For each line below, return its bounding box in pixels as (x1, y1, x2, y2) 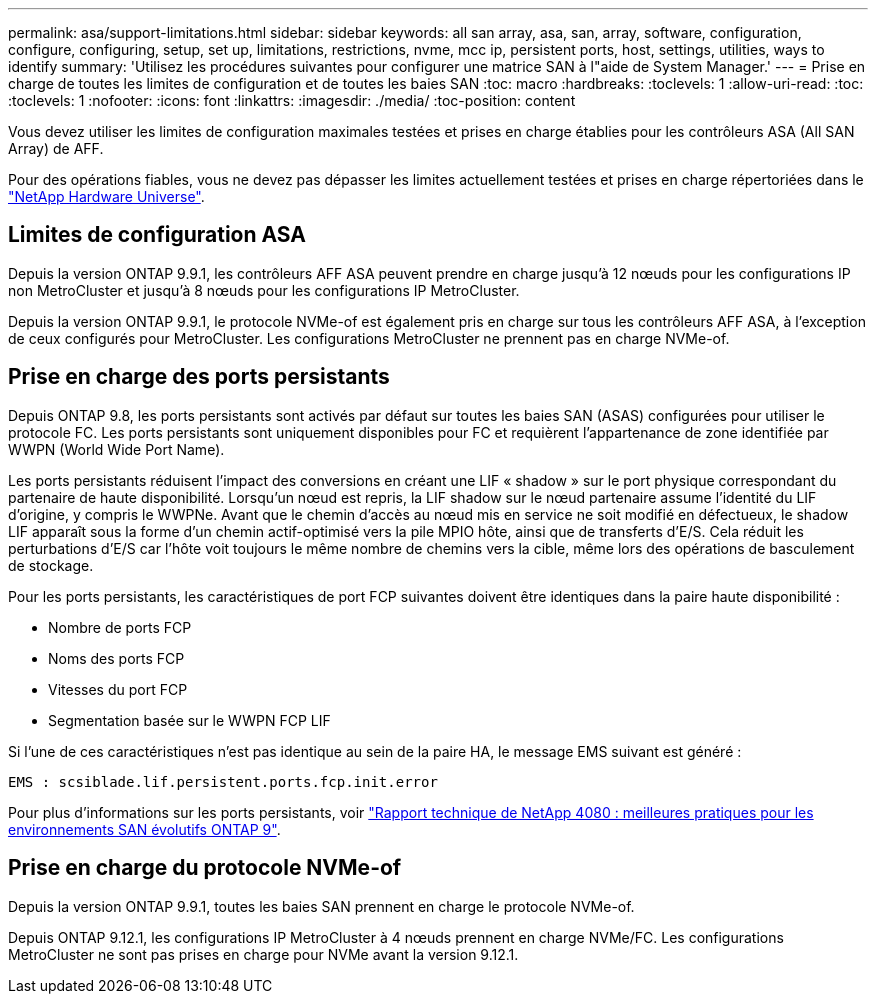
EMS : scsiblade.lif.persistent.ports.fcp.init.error (8, 773, 438, 790)
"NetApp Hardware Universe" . (8, 188, 205, 205)
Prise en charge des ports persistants (8, 364, 390, 390)
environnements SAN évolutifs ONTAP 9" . (8, 820, 281, 838)
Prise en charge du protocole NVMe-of (8, 855, 402, 881)
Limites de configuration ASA (8, 222, 306, 248)
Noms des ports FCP (48, 649, 185, 667)
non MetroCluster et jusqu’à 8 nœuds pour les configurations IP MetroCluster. (8, 281, 520, 299)
